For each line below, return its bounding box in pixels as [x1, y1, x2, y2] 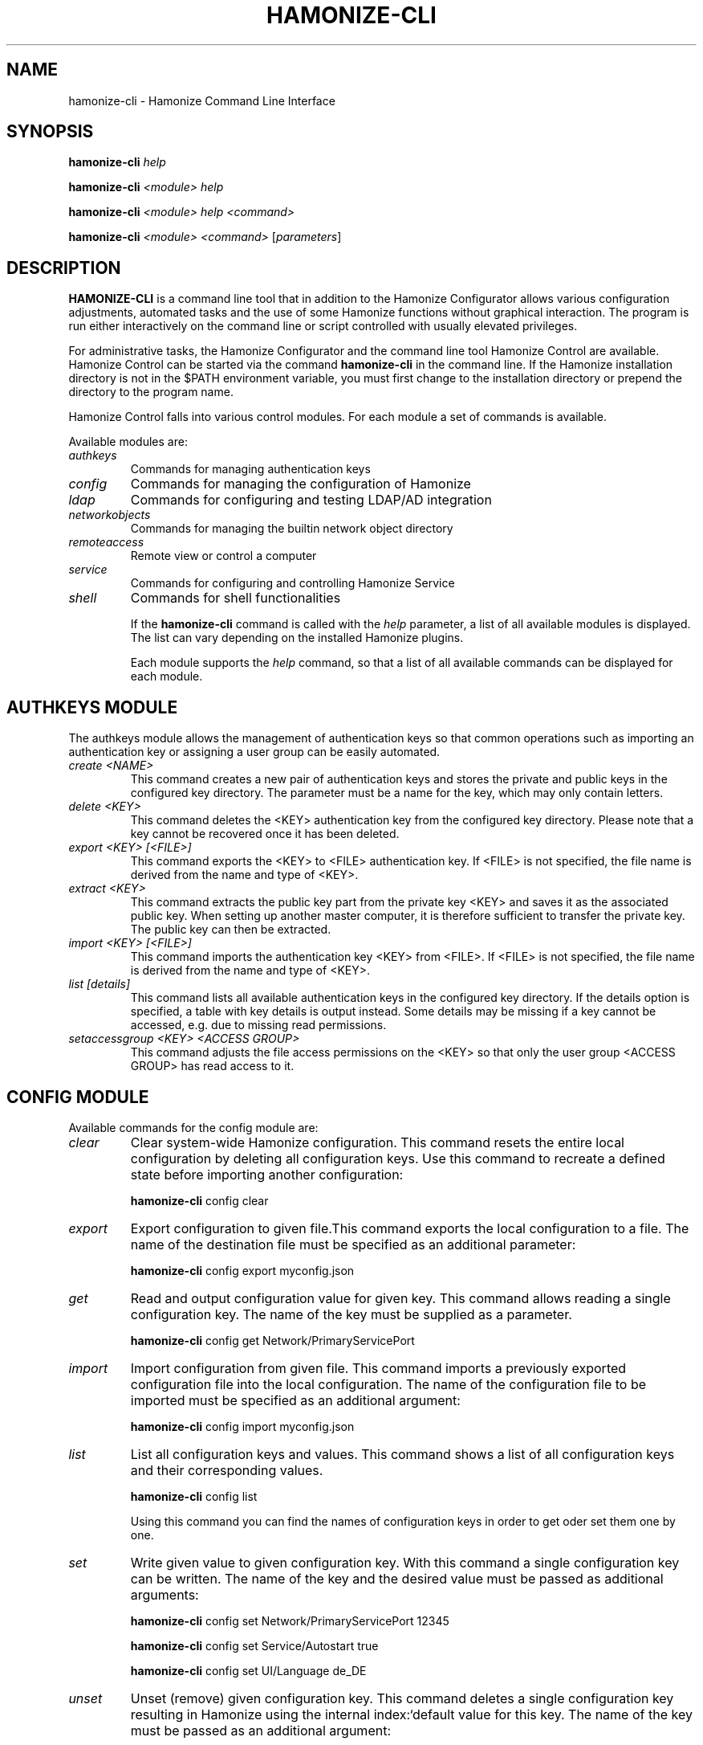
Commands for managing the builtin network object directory [130, 521, 453, 536]
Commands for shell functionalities [130, 590, 341, 607]
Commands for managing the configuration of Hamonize [130, 476, 471, 492]
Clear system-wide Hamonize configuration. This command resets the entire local [130, 1134, 624, 1150]
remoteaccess [68, 535, 144, 550]
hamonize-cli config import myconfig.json [130, 1419, 355, 1433]
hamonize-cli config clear [130, 1193, 269, 1208]
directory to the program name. [68, 385, 234, 399]
